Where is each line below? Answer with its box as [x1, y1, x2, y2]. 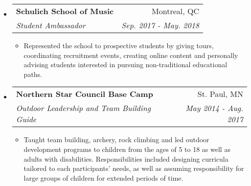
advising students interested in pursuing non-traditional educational [23, 59, 228, 70]
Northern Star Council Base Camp [16, 88, 153, 100]
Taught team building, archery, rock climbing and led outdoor [23, 134, 209, 145]
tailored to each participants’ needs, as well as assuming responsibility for [23, 163, 244, 173]
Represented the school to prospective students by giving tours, [23, 40, 214, 50]
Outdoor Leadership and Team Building [16, 102, 151, 114]
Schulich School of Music [16, 5, 114, 17]
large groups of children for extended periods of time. [23, 172, 183, 183]
